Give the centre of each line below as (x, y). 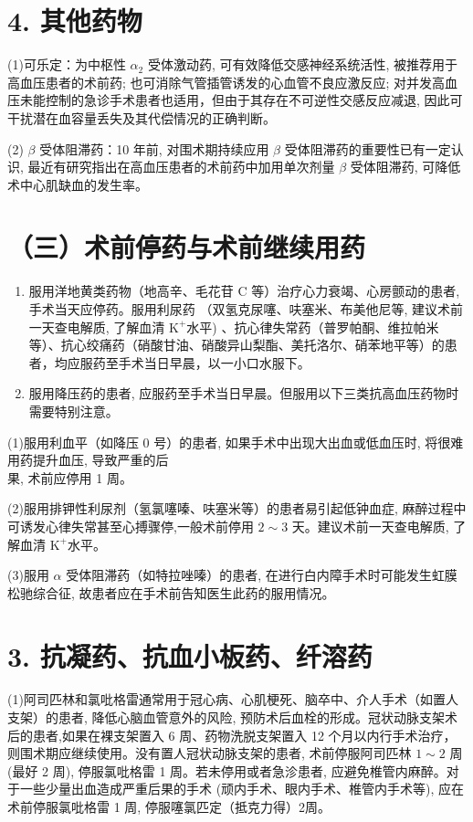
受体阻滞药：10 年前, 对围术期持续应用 (154, 148)
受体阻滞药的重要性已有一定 (368, 148)
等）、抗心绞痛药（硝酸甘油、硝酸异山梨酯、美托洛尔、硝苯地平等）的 (236, 345)
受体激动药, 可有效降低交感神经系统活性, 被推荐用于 (302, 64)
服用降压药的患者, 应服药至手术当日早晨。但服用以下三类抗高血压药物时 (244, 393)
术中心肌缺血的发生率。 (78, 184)
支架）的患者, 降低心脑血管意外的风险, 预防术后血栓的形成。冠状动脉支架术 (233, 717)
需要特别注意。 (74, 411)
